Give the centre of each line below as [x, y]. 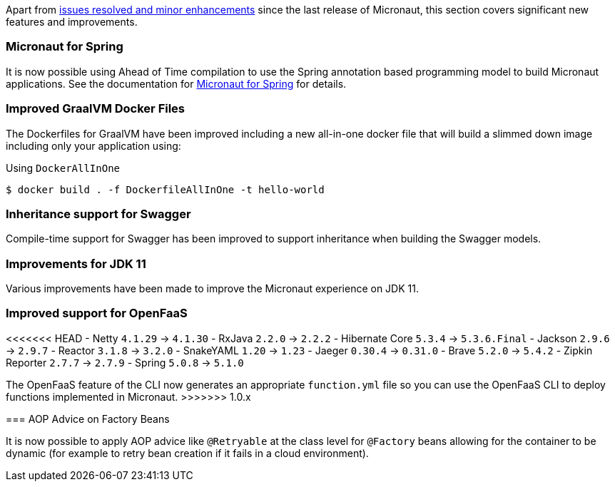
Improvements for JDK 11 [76, 263]
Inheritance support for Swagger [98, 214]
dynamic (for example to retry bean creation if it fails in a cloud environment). [187, 453]
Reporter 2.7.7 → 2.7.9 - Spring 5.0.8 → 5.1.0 [125, 362]
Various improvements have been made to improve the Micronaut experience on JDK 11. [212, 288]
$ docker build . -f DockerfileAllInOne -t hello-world [165, 189]
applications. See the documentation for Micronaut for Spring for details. [176, 83]
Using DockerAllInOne [63, 168]
